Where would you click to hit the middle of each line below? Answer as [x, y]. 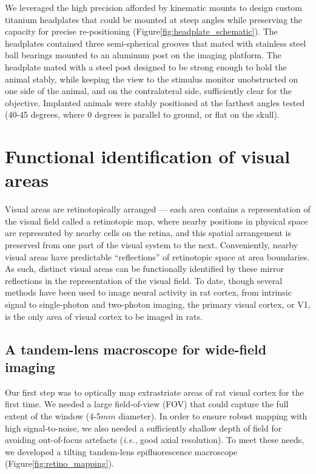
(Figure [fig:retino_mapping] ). [60, 463]
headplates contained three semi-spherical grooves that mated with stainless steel [156, 43]
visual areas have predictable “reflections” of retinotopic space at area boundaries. [157, 256]
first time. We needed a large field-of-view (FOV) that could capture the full [147, 404]
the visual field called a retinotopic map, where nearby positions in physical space [156, 221]
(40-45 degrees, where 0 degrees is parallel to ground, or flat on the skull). [142, 114]
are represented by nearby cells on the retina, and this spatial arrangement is [148, 233]
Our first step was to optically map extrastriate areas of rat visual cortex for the [154, 392]
